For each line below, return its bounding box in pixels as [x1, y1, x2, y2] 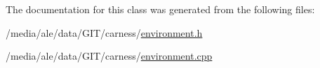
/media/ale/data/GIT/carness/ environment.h [6, 25, 203, 40]
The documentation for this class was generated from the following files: [6, 2, 315, 16]
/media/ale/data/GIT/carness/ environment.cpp [6, 49, 213, 63]
